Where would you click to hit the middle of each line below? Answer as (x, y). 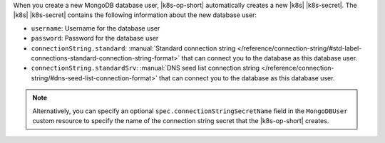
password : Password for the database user (95, 38)
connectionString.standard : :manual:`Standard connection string (133, 48)
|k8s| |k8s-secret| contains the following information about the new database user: (135, 15)
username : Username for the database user (96, 28)
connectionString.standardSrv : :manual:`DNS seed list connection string (145, 68)
